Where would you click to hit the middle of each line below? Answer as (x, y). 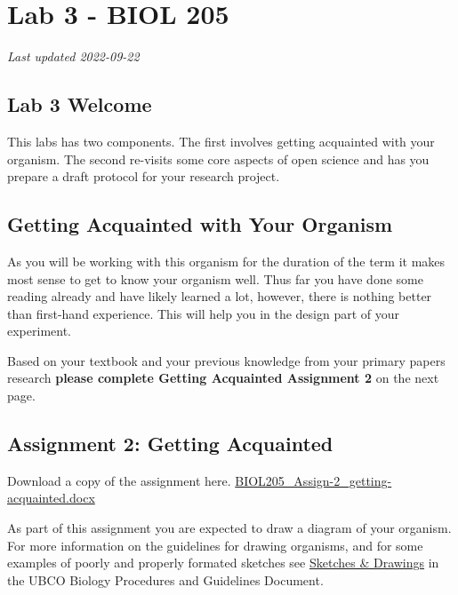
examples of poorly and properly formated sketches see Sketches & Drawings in (223, 563)
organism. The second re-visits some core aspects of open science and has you (218, 159)
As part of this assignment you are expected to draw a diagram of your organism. (229, 528)
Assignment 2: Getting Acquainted (170, 444)
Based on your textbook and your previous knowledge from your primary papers (226, 360)
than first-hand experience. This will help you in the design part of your (204, 313)
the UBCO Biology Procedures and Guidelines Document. (165, 579)
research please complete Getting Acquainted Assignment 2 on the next (223, 378)
